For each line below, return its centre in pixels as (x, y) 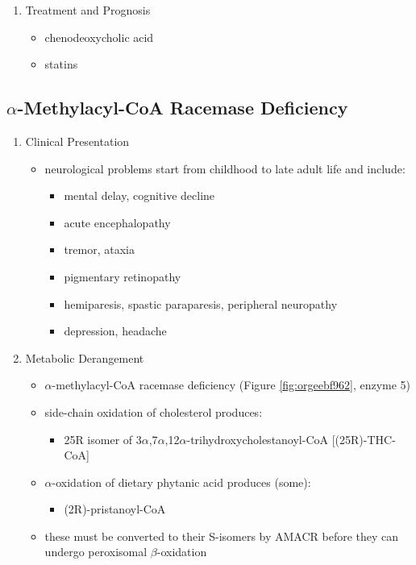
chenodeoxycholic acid (99, 37)
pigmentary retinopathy (123, 276)
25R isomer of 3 (103, 439)
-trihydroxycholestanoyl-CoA (258, 439)
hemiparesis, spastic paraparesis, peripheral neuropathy (201, 303)
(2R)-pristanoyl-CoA (115, 509)
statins (61, 64)
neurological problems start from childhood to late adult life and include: (225, 168)
